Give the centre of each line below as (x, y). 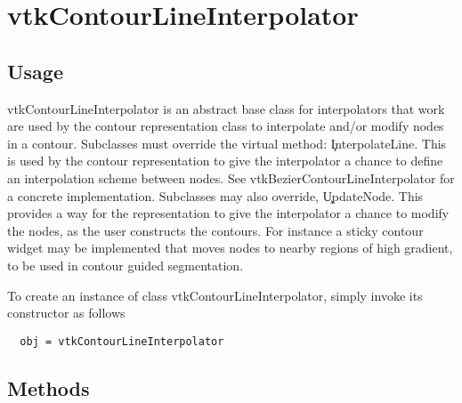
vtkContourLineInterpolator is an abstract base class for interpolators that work (226, 108)
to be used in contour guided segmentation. (126, 265)
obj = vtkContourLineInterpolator (122, 341)
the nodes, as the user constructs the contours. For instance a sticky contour (215, 230)
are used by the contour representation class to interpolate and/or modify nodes (226, 126)
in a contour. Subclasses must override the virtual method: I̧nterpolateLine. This (227, 143)
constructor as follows (66, 313)
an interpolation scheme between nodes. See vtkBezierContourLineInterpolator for (231, 177)
